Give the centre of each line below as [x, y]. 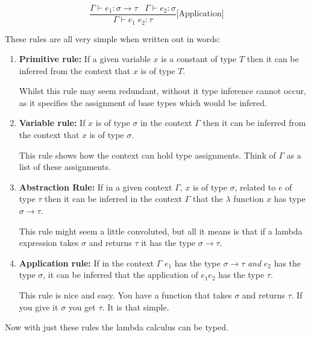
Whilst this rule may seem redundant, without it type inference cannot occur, [162, 91]
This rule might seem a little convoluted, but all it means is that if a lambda [161, 231]
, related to [255, 187]
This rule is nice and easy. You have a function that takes [125, 295]
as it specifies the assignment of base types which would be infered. [143, 102]
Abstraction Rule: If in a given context [96, 187]
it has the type [168, 243]
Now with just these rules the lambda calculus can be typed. [117, 327]
